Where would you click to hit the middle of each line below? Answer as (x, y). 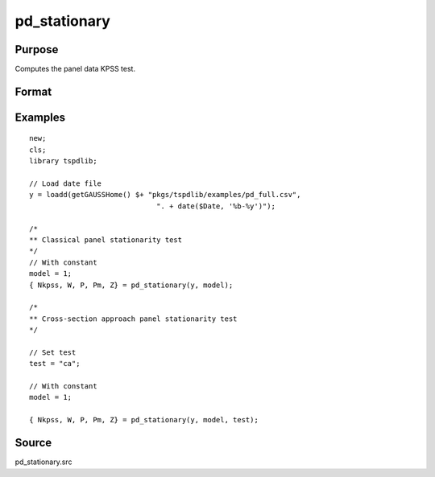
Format (33, 91)
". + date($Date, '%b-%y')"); (215, 206)
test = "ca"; (55, 364)
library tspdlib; (63, 161)
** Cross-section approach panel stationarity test (133, 319)
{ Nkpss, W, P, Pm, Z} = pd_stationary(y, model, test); (144, 420)
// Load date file (66, 184)
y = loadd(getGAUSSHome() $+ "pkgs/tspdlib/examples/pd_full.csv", (165, 195)
